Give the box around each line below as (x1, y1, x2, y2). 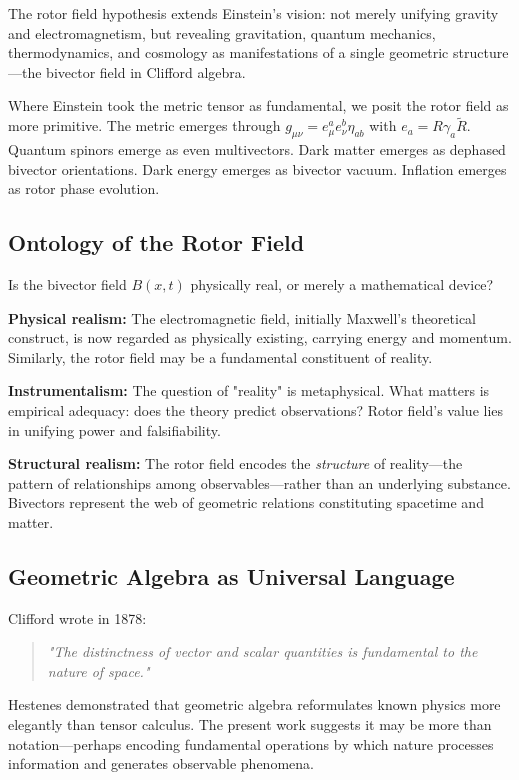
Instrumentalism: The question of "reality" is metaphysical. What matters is (8, 380, 490, 401)
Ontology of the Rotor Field (8, 227, 305, 258)
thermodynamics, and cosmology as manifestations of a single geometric (8, 42, 449, 63)
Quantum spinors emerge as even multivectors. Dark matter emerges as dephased (8, 138, 506, 159)
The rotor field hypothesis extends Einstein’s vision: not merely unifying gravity (8, 3, 499, 23)
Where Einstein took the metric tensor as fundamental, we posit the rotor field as (8, 95, 509, 116)
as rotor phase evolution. (8, 178, 160, 199)
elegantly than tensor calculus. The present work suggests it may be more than (8, 714, 492, 735)
